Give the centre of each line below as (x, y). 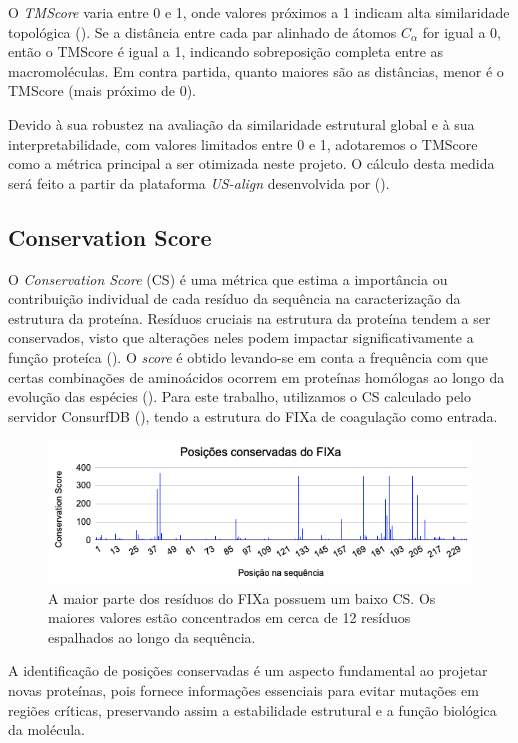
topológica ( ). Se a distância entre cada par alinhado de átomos (202, 31)
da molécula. (46, 729)
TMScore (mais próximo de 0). (102, 90)
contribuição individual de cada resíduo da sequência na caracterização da (234, 298)
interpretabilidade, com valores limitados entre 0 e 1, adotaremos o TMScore (243, 143)
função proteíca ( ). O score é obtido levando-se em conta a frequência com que (248, 356)
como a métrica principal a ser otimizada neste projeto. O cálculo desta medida (251, 163)
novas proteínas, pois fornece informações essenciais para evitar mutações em (243, 690)
